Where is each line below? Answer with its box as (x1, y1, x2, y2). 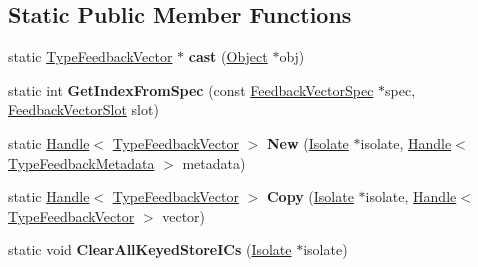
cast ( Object (188, 46, 268, 67)
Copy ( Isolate (266, 186, 354, 207)
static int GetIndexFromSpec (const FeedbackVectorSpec (8, 79, 374, 100)
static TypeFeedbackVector (8, 46, 173, 67)
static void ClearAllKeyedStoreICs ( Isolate (8, 239, 292, 260)
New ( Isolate (266, 132, 349, 153)
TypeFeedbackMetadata (8, 152, 155, 173)
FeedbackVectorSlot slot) (8, 99, 159, 120)
